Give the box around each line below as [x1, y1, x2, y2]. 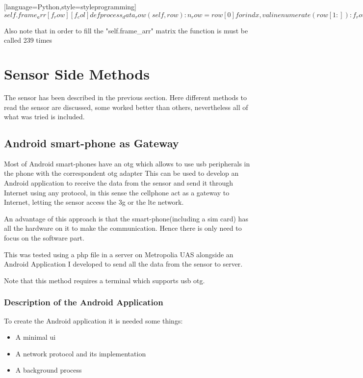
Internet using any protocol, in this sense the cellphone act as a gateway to [4, 187, 230, 197]
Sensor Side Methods [4, 63, 150, 83]
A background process [15, 365, 82, 375]
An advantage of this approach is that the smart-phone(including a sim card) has [4, 213, 248, 223]
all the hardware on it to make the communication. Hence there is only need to [4, 223, 242, 233]
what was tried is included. [4, 111, 85, 122]
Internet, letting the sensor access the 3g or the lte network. [4, 197, 184, 207]
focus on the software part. [4, 233, 84, 243]
